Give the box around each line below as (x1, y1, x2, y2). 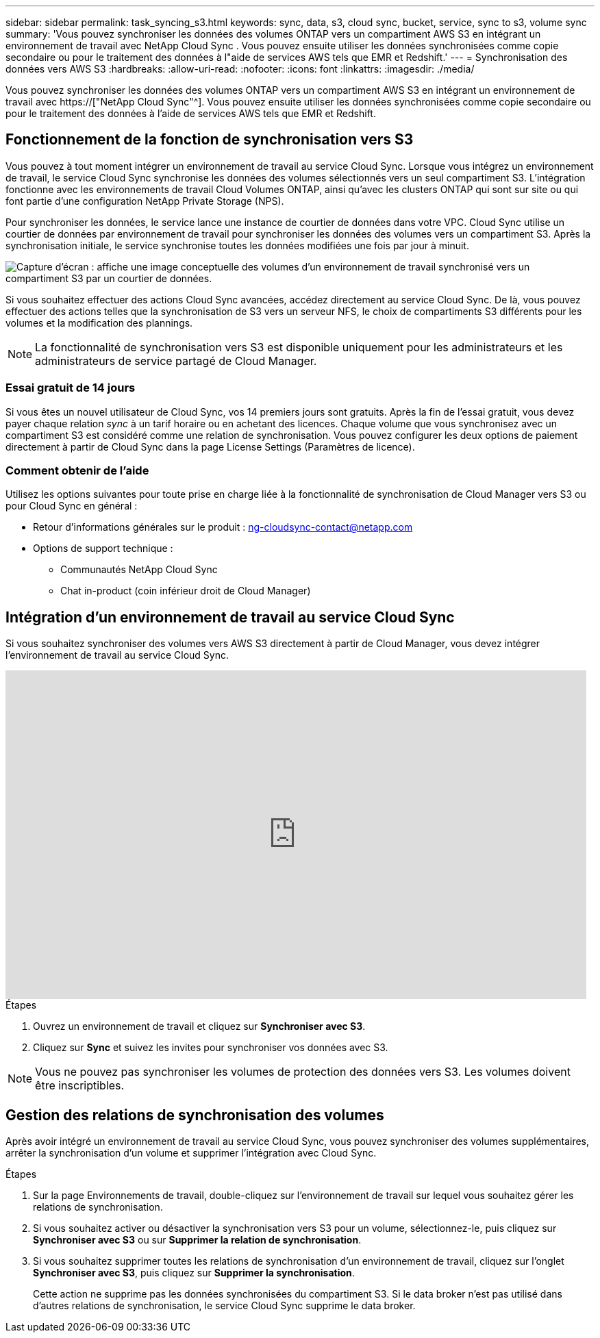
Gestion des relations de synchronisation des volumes (5, 1106, 384, 1124)
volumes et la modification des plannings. (5, 316, 193, 329)
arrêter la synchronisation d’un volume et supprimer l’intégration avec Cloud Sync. (5, 1147, 377, 1159)
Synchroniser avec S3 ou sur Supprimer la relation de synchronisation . (33, 1234, 362, 1246)
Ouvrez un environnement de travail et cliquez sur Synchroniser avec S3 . (33, 1020, 366, 1033)
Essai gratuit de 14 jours (5, 381, 136, 395)
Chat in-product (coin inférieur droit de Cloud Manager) (60, 585, 311, 597)
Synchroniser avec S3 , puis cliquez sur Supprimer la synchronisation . (33, 1267, 355, 1279)
